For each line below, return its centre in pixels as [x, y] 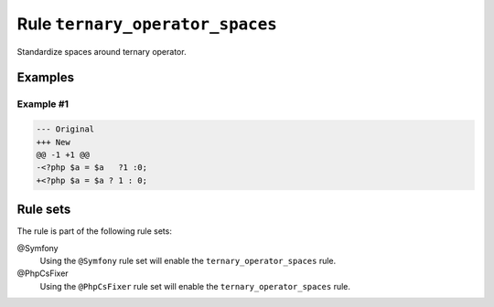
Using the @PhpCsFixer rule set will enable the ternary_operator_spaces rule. [195, 286]
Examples [46, 78]
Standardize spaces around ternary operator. [102, 51]
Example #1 [43, 104]
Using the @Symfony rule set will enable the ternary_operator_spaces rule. [188, 260]
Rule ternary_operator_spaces [147, 24]
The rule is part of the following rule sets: [95, 231]
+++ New [53, 142]
